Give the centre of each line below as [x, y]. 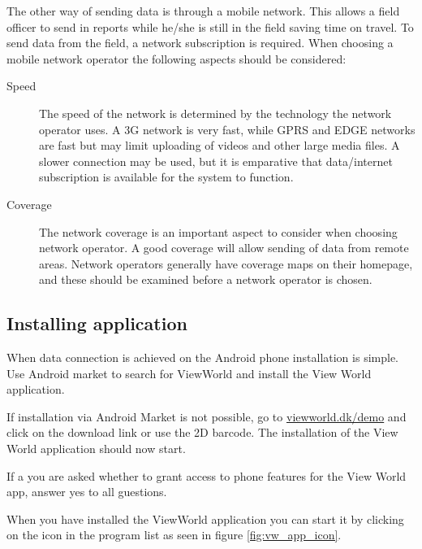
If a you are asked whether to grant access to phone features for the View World [207, 475]
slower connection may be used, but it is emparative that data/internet [216, 161]
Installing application [97, 323]
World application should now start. [96, 449]
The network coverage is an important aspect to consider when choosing [218, 231]
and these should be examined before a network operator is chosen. [206, 279]
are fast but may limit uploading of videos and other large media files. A [220, 145]
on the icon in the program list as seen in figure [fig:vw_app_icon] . [174, 535]
